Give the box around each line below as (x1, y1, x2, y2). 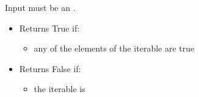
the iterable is (34, 82, 85, 95)
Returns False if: (19, 62, 81, 75)
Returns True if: (19, 21, 80, 34)
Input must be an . (5, 1, 76, 13)
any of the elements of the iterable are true (34, 42, 195, 55)
